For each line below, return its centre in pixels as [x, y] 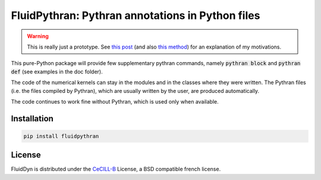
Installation [32, 118]
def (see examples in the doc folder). [57, 72]
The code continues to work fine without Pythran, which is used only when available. [115, 101]
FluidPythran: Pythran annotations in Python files [136, 15]
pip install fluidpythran [61, 136]
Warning [38, 36]
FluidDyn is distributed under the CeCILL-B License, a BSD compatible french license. [116, 169]
